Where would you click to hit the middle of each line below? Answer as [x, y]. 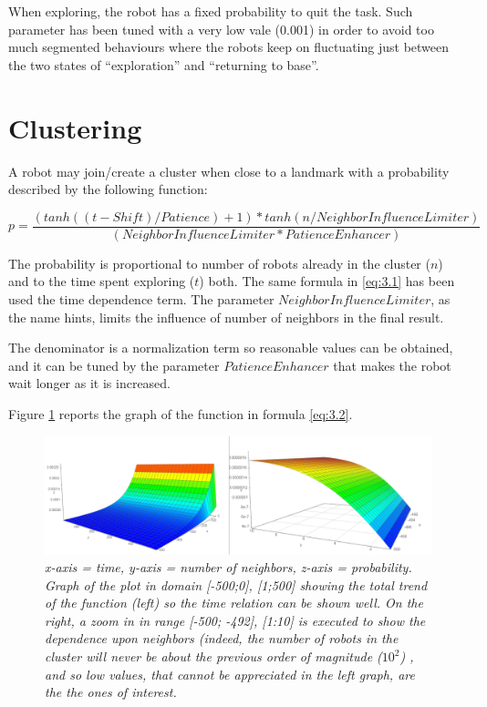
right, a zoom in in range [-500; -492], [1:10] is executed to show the [235, 620]
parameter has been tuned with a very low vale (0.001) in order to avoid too [221, 29]
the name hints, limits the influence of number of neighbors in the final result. [226, 317]
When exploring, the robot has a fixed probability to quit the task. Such [211, 11]
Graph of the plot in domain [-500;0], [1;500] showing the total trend [236, 584]
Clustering [75, 127]
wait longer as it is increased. [90, 383]
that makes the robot [392, 365]
